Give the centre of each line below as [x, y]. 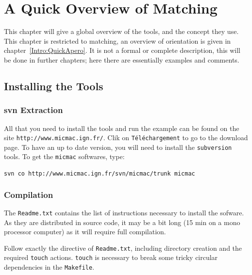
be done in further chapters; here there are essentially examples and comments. [122, 59]
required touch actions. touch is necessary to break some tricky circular [111, 257]
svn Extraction [34, 110]
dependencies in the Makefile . [49, 267]
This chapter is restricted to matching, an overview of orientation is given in [118, 40]
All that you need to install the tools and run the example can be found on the [122, 128]
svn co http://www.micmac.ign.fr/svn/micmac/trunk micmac [100, 174]
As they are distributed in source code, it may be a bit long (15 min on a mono [122, 222]
